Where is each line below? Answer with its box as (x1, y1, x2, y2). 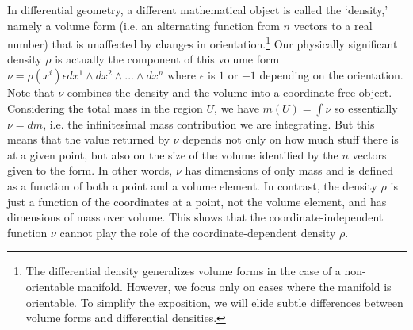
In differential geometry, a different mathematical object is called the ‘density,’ (7, 2, 388, 17)
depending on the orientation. (259, 67, 403, 83)
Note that (7, 84, 55, 101)
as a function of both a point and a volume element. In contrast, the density (7, 178, 377, 194)
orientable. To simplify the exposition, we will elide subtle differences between (25, 294, 403, 310)
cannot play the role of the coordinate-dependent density (59, 224, 336, 240)
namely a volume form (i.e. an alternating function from (7, 17, 280, 33)
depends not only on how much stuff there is (182, 131, 399, 148)
